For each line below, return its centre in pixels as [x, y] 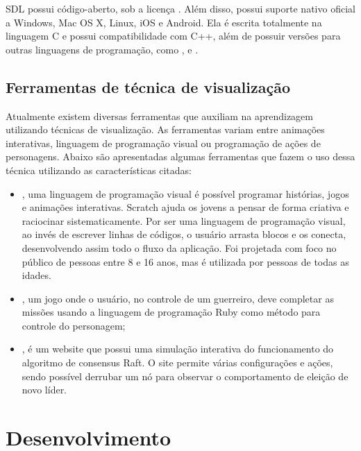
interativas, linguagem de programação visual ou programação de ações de [163, 143]
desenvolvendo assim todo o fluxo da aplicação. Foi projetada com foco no [179, 247]
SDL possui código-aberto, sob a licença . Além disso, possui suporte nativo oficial [180, 8]
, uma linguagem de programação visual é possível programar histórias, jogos [185, 193]
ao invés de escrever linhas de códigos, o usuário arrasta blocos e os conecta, [184, 234]
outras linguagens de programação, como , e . [102, 49]
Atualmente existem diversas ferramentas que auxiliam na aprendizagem [159, 116]
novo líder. [44, 390]
